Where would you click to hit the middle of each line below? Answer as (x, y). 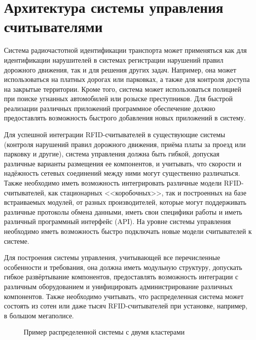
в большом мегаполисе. (39, 315)
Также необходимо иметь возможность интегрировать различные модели (113, 183)
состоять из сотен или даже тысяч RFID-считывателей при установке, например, (126, 306)
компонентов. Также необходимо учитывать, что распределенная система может (124, 296)
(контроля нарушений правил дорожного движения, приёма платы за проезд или (125, 144)
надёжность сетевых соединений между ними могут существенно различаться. (122, 173)
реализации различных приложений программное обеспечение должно (110, 108)
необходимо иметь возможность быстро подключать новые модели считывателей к (128, 231)
